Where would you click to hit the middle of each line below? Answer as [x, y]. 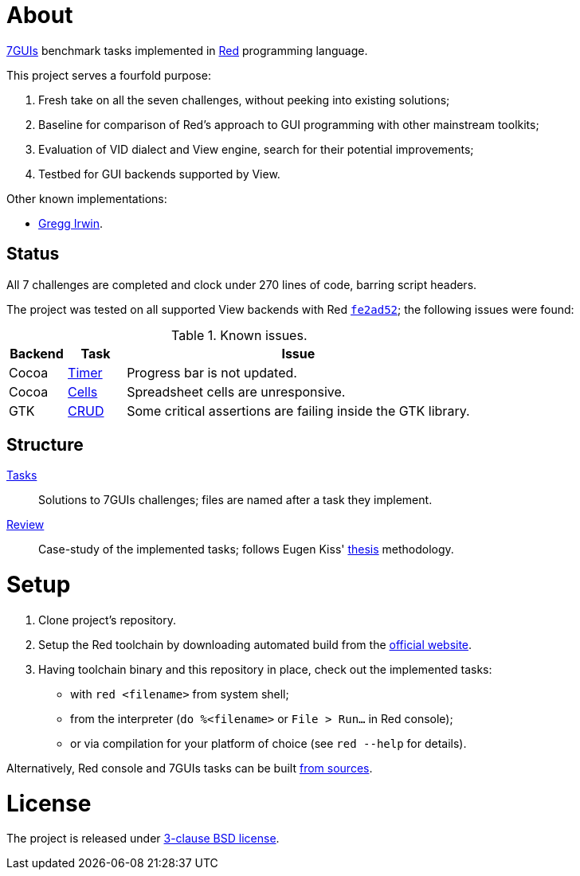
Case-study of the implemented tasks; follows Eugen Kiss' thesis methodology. [246, 549]
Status [33, 254]
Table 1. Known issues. [239, 335]
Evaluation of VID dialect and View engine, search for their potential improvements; [256, 149]
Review [25, 525]
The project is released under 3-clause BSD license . [143, 839]
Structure [45, 445]
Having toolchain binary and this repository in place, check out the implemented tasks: [265, 669]
